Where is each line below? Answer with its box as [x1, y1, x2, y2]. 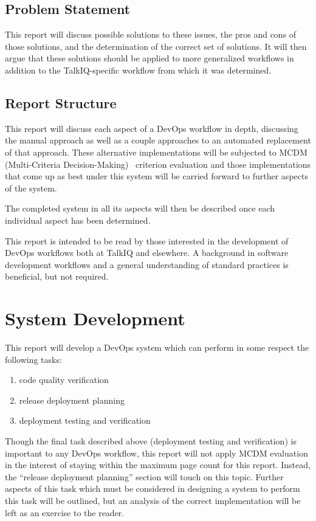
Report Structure [5, 93, 117, 112]
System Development [5, 306, 185, 331]
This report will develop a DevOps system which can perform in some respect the [5, 341, 309, 354]
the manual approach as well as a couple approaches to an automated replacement [5, 134, 311, 147]
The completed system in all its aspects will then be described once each [5, 202, 275, 215]
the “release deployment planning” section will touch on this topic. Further [5, 470, 284, 483]
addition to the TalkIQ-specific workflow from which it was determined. [5, 63, 272, 76]
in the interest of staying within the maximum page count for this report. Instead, [5, 458, 311, 471]
